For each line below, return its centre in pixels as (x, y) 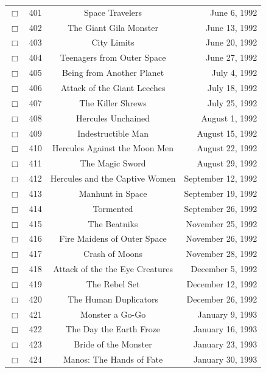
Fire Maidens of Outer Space (113, 238)
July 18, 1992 (232, 87)
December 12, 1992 (222, 283)
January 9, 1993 (227, 314)
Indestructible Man (113, 133)
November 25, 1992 (222, 223)
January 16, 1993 (225, 329)
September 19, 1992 (221, 193)
